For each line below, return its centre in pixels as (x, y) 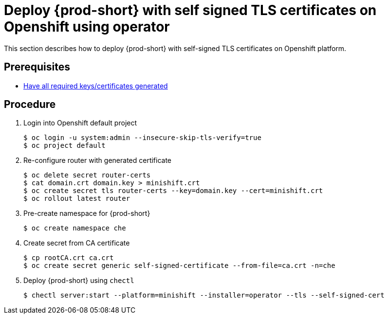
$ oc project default (65, 146)
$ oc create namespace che (75, 228)
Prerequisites (37, 67)
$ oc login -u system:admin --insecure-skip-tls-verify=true (142, 138)
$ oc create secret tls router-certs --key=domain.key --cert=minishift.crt (173, 191)
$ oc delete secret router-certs (87, 175)
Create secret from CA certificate (77, 243)
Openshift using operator (87, 27)
